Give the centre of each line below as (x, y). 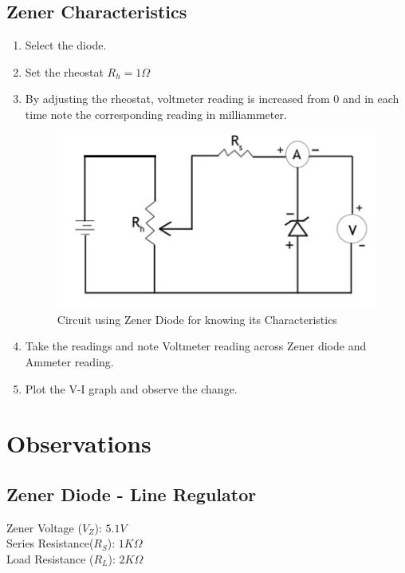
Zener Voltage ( (44, 527)
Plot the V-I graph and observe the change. (131, 388)
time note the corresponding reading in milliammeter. (156, 114)
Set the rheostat (64, 71)
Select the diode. (66, 45)
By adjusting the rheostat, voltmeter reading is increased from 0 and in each (212, 99)
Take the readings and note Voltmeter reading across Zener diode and (196, 346)
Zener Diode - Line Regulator (132, 494)
